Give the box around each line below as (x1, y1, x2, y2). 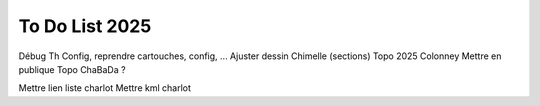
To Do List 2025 (18, 15, 152, 37)
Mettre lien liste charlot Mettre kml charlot (18, 82, 192, 94)
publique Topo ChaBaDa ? (18, 63, 126, 75)
